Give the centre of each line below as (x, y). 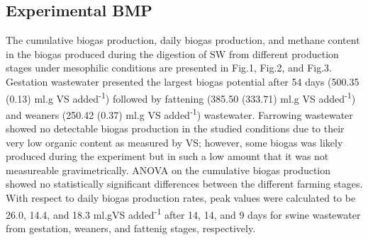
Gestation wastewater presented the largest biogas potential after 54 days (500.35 (183, 81)
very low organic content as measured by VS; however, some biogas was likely (174, 142)
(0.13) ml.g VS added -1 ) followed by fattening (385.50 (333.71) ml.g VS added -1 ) (181, 97)
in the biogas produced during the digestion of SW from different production (172, 53)
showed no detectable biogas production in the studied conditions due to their (175, 128)
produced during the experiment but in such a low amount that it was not (167, 156)
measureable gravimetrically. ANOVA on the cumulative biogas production (168, 170)
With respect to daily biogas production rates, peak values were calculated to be (181, 198)
